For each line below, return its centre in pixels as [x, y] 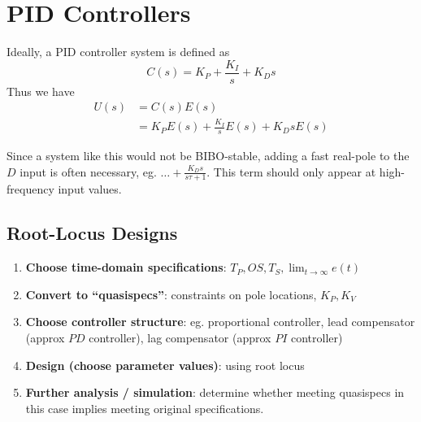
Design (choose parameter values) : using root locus [165, 365]
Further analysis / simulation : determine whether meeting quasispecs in [215, 392]
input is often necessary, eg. [88, 171]
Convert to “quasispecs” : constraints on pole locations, [171, 294]
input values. [90, 189]
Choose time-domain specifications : [126, 267]
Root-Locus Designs [92, 233]
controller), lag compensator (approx [180, 337]
